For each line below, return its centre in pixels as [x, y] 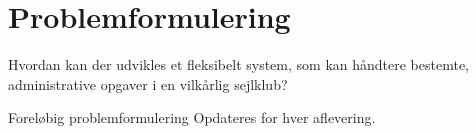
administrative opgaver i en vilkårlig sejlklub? [148, 83]
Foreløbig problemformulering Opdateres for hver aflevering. [192, 117]
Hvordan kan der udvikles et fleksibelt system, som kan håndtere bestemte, [239, 64]
